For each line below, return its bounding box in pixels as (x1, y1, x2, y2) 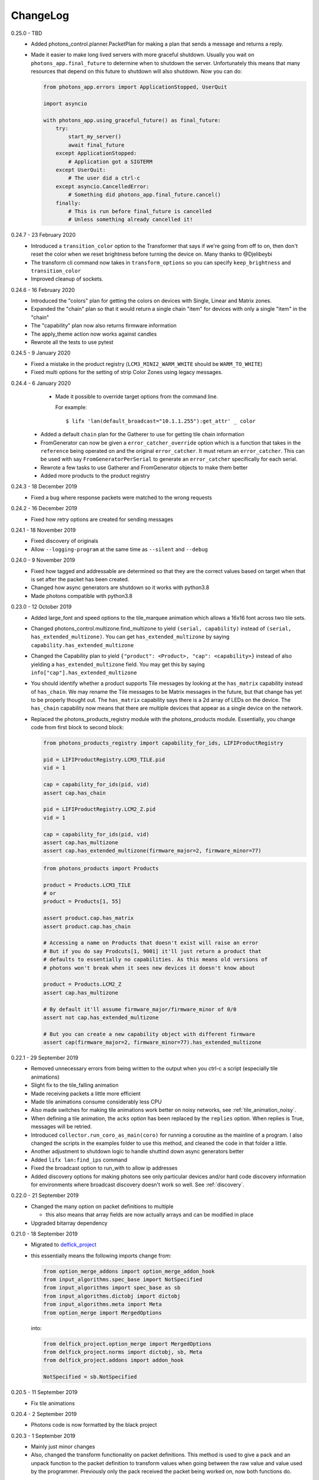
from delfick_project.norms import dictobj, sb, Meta (43, 1349, 203, 1355)
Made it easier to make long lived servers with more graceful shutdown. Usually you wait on (31, 51, 255, 59)
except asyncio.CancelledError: (56, 183, 150, 189)
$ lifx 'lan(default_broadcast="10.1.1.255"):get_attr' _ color (66, 417, 256, 424)
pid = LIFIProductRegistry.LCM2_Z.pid (43, 806, 156, 813)
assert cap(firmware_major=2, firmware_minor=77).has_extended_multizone (43, 1039, 262, 1046)
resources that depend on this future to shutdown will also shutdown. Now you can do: (31, 68, 242, 75)
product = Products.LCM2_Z (43, 981, 122, 988)
